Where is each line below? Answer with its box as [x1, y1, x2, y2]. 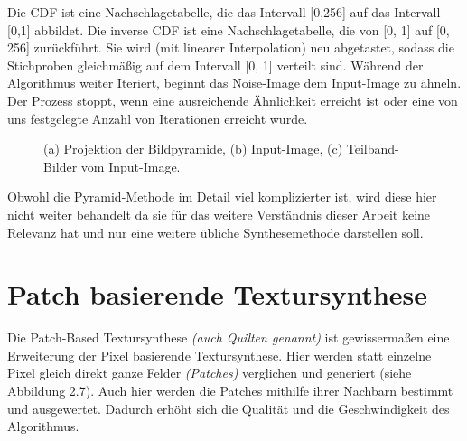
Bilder [43, 156, 78, 175]
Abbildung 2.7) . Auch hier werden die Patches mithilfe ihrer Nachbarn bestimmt [7, 381, 453, 400]
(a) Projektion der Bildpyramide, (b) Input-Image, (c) [43, 139, 343, 158]
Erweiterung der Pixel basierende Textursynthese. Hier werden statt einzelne [7, 345, 432, 364]
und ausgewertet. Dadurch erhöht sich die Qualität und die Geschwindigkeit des [7, 399, 450, 418]
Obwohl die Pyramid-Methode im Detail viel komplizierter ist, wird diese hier [7, 187, 437, 206]
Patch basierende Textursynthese [7, 276, 428, 313]
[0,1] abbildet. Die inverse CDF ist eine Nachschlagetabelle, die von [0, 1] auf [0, [7, 20, 450, 39]
